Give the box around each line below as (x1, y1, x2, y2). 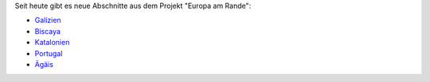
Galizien (34, 16, 61, 25)
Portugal (34, 48, 63, 58)
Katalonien (34, 38, 70, 47)
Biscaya (34, 26, 61, 35)
